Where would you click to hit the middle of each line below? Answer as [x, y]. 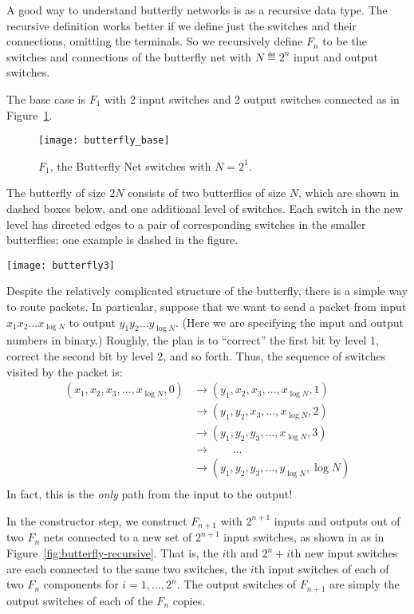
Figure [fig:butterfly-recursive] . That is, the [112, 553]
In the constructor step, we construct [97, 520]
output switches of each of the [80, 600]
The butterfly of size [56, 193]
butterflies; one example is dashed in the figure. [122, 240]
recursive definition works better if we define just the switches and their [181, 25]
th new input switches [344, 553]
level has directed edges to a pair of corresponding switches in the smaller [186, 224]
